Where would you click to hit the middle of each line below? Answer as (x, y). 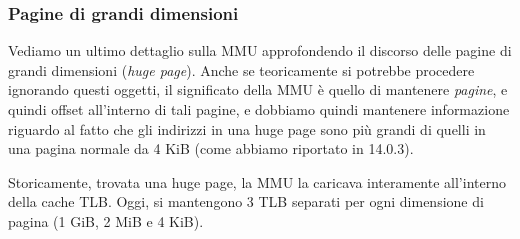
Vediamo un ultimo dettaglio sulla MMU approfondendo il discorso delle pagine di (260, 50)
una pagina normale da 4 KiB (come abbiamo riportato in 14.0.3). (211, 148)
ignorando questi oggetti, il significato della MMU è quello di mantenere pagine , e (258, 89)
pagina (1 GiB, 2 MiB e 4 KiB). (106, 220)
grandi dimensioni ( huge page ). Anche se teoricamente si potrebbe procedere (241, 69)
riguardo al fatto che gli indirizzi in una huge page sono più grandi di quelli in (247, 128)
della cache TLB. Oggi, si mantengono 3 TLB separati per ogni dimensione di (246, 201)
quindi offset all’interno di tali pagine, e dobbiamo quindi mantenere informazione (259, 109)
